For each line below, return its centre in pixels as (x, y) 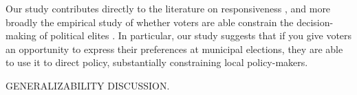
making (21, 35)
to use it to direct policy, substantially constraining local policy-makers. (157, 62)
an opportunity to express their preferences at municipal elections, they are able (174, 49)
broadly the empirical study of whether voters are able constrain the (150, 22)
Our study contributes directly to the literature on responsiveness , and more (168, 8)
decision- (315, 22)
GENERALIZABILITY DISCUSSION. (88, 85)
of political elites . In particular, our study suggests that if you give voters (196, 35)
